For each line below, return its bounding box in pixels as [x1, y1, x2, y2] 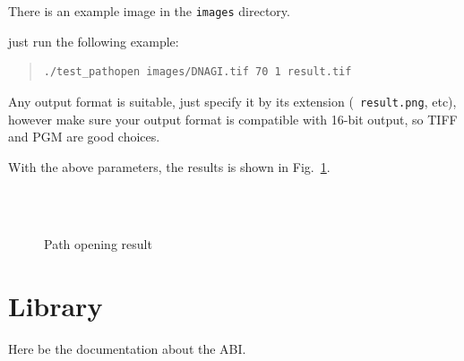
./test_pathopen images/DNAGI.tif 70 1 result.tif [43, 65, 352, 79]
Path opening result [44, 235, 152, 254]
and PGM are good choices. [8, 127, 160, 146]
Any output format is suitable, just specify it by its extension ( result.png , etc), [8, 91, 457, 110]
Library [8, 288, 103, 324]
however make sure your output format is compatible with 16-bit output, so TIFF [8, 109, 458, 128]
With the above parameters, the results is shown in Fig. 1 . [8, 157, 331, 176]
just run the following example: [8, 31, 179, 50]
